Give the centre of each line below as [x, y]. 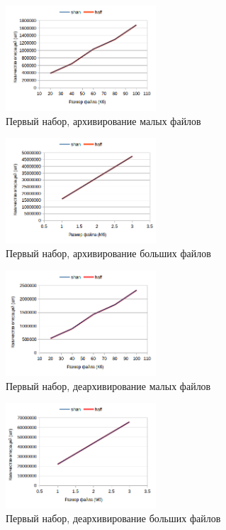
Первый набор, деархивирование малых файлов [108, 385]
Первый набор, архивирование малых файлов [103, 120]
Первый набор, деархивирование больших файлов [113, 518]
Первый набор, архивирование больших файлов [108, 253]
